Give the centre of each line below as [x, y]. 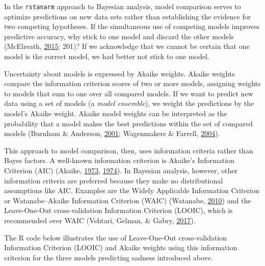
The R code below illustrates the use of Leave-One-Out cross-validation [116, 237]
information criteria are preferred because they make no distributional [114, 180]
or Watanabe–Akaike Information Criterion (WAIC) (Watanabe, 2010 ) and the [128, 200]
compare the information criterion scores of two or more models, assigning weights [132, 83]
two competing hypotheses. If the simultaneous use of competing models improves [132, 26]
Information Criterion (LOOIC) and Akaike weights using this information [121, 247]
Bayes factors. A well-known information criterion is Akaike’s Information [119, 160]
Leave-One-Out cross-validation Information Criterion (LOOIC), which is [118, 210]
